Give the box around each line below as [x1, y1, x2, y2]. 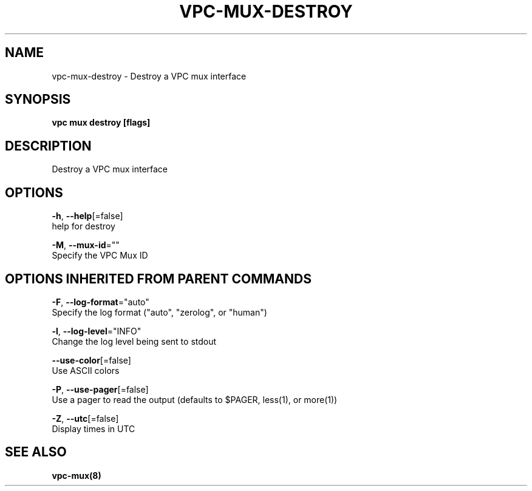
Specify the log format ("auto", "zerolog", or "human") [52, 306, 267, 317]
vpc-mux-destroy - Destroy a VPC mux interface [52, 70, 247, 81]
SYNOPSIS [5, 92, 71, 107]
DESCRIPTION [5, 138, 92, 154]
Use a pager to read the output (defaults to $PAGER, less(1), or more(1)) [52, 394, 338, 405]
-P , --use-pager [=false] [52, 384, 149, 394]
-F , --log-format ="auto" [52, 296, 149, 307]
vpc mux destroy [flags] [52, 117, 151, 128]
